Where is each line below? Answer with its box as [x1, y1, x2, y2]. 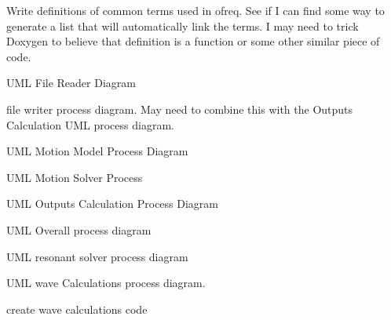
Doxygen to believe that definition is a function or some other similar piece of [6, 33, 380, 49]
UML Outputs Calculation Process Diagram [6, 195, 219, 212]
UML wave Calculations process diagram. [6, 275, 206, 291]
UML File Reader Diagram [6, 75, 136, 91]
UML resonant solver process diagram [6, 248, 188, 264]
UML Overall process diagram [6, 221, 152, 238]
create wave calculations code [6, 300, 148, 317]
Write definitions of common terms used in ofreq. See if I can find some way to [6, 2, 385, 18]
